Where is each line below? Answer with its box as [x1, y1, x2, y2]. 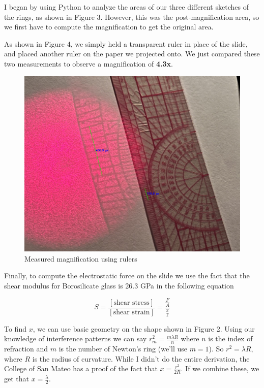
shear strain [113, 309, 150, 316]
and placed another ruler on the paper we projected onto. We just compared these [4, 48, 260, 59]
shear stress [113, 299, 150, 306]
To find [4, 323, 26, 334]
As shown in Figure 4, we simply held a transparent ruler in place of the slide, [4, 38, 248, 49]
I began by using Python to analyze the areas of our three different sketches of [4, 2, 249, 12]
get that [4, 373, 29, 384]
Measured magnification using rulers [24, 253, 137, 264]
